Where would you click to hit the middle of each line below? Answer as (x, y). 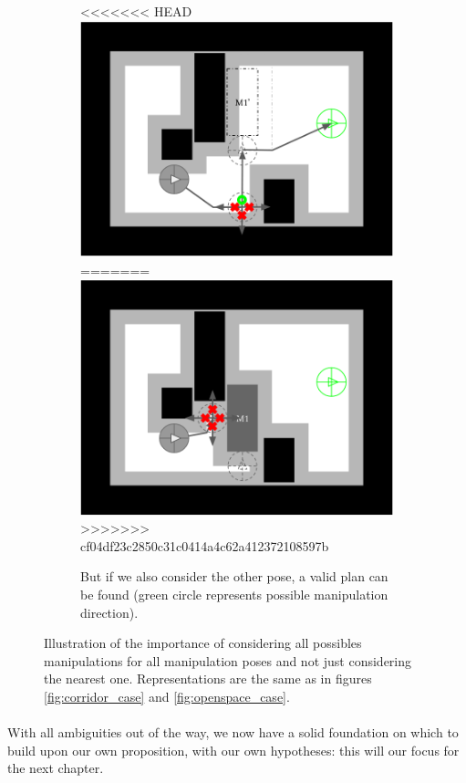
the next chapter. (56, 768)
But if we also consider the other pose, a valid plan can (234, 576)
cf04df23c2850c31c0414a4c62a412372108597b (205, 545)
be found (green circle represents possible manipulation (234, 594)
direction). (109, 612)
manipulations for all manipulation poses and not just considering (228, 660)
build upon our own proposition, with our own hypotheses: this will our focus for (233, 750)
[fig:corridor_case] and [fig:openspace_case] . (167, 696)
